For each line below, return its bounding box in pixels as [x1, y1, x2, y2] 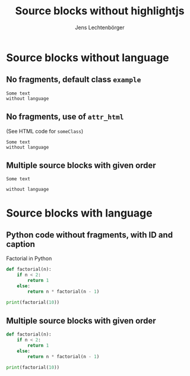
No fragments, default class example [6, 74, 141, 84]
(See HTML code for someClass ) [6, 127, 84, 134]
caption [6, 239, 36, 249]
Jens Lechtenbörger [75, 24, 125, 31]
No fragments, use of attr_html [6, 112, 124, 122]
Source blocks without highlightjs [15, 4, 185, 18]
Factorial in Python [6, 255, 52, 262]
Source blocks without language [6, 51, 169, 64]
